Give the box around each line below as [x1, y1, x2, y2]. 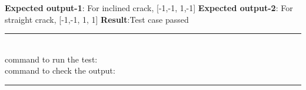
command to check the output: [5, 64, 115, 77]
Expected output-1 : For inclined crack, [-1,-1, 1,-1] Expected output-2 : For [5, 2, 293, 13]
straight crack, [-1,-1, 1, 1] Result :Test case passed [5, 13, 189, 25]
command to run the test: [5, 53, 98, 65]
